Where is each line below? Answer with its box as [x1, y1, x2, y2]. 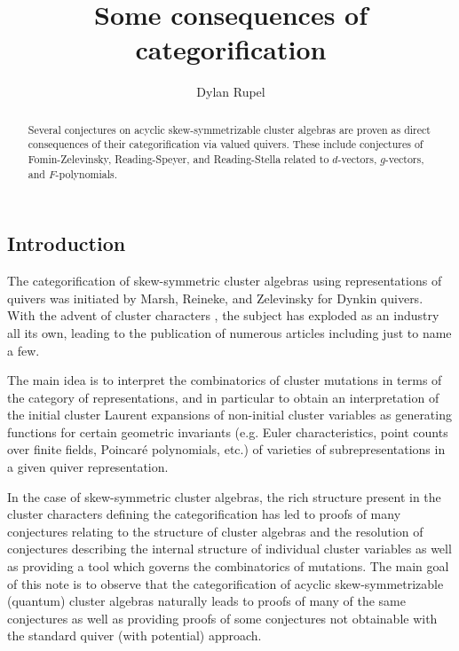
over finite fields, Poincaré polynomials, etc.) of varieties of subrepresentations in [7, 440, 446, 459]
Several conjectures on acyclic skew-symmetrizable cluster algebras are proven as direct [28, 122, 431, 137]
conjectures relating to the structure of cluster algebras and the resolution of [7, 522, 423, 540]
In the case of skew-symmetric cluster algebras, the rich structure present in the [7, 487, 441, 506]
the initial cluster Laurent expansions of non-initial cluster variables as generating [7, 405, 452, 424]
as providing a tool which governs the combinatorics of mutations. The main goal [7, 557, 449, 576]
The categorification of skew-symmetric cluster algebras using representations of [7, 271, 442, 290]
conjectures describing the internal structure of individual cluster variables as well [7, 539, 452, 558]
